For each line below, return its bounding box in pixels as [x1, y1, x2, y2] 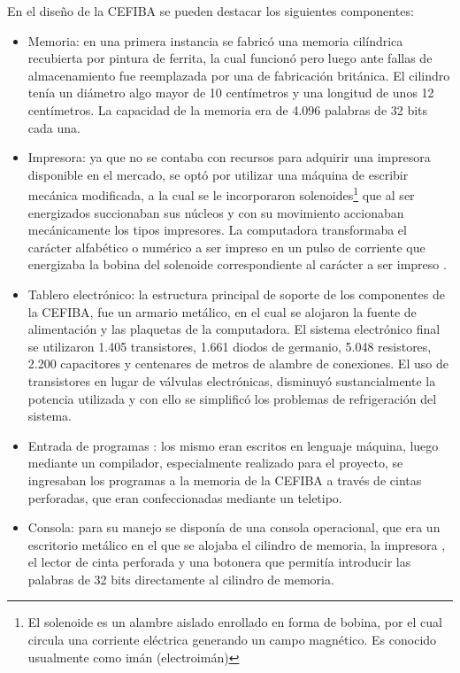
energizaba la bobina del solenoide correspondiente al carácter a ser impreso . [27, 255, 447, 274]
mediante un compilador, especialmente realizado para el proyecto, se [27, 453, 403, 472]
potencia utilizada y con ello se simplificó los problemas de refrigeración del [27, 389, 437, 407]
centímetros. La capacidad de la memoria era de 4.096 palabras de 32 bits [27, 100, 428, 119]
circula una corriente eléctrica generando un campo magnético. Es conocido [27, 630, 437, 649]
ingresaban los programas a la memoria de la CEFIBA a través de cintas [27, 470, 422, 489]
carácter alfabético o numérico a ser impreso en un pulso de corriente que [27, 237, 425, 256]
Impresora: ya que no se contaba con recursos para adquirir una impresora [27, 148, 431, 166]
